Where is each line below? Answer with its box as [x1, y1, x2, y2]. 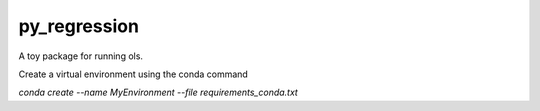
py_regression [18, 15, 140, 37]
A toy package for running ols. [18, 50, 144, 62]
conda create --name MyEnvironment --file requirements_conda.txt [18, 86, 299, 99]
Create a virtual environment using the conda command [18, 68, 249, 80]
